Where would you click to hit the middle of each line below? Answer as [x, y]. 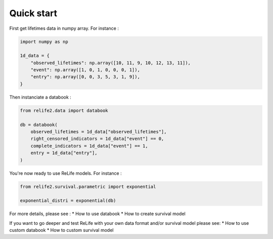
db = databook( [39, 125]
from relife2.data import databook [64, 110]
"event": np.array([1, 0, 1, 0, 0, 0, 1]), [85, 70]
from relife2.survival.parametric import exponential [88, 186]
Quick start [33, 13]
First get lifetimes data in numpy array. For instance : [64, 28]
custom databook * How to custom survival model [61, 230]
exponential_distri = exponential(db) [68, 201]
